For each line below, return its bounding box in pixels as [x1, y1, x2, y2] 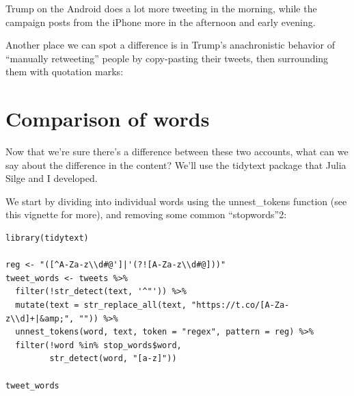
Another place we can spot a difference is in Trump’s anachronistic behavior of [5, 38, 335, 52]
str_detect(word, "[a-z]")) [49, 354, 177, 364]
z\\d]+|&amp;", [5, 313, 74, 324]
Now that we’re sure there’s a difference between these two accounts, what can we [5, 144, 349, 159]
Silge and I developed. [5, 171, 98, 185]
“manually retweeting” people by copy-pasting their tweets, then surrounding [5, 51, 329, 65]
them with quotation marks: [5, 64, 124, 79]
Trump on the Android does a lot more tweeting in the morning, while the [5, 1, 317, 15]
